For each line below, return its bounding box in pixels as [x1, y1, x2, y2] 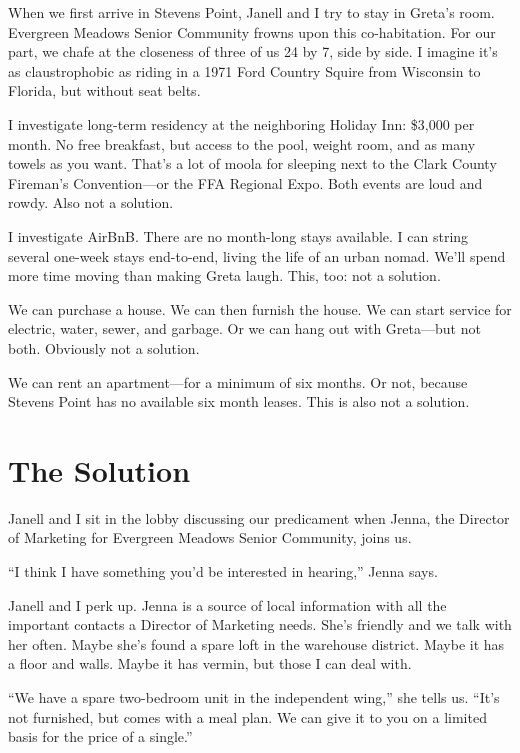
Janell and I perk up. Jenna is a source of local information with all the [8, 594, 447, 615]
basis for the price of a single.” [8, 726, 193, 747]
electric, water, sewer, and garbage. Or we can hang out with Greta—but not [8, 318, 481, 339]
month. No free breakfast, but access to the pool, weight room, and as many [8, 133, 476, 154]
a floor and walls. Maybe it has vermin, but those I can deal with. [8, 653, 412, 674]
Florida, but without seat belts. [8, 80, 201, 101]
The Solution [8, 449, 191, 490]
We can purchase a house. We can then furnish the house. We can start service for [8, 298, 512, 319]
